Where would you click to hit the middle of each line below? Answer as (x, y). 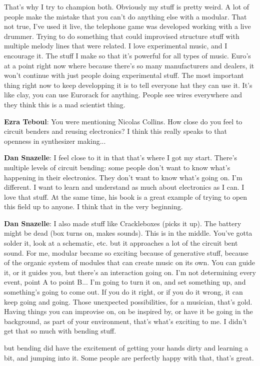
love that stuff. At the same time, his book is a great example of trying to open (126, 196)
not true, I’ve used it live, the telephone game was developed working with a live (127, 26)
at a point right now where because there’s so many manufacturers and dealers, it (129, 65)
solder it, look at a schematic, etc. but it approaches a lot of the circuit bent (121, 243)
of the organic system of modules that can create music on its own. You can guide (130, 262)
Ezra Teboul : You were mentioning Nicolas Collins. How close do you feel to (123, 121)
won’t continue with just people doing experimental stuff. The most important (124, 75)
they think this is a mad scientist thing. (65, 104)
